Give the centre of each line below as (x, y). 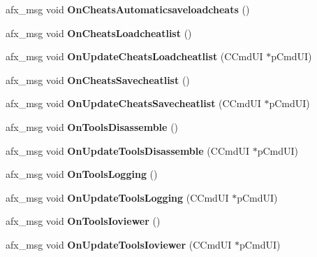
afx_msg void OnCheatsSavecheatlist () (98, 79)
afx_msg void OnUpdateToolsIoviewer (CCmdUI (119, 244)
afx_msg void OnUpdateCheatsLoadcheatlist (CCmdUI (134, 56)
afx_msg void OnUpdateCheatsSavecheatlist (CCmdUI (133, 103)
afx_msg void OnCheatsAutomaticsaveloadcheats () (128, 9)
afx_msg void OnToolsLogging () (82, 174)
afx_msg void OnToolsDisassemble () (92, 126)
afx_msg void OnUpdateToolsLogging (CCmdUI (117, 197)
